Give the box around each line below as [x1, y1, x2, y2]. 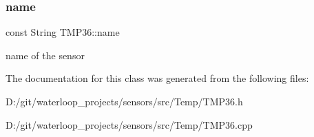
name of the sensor [6, 48, 85, 62]
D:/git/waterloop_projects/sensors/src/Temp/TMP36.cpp [6, 117, 253, 131]
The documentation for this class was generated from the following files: [6, 71, 309, 85]
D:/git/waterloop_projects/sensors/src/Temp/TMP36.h [6, 94, 243, 108]
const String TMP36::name [6, 25, 120, 39]
